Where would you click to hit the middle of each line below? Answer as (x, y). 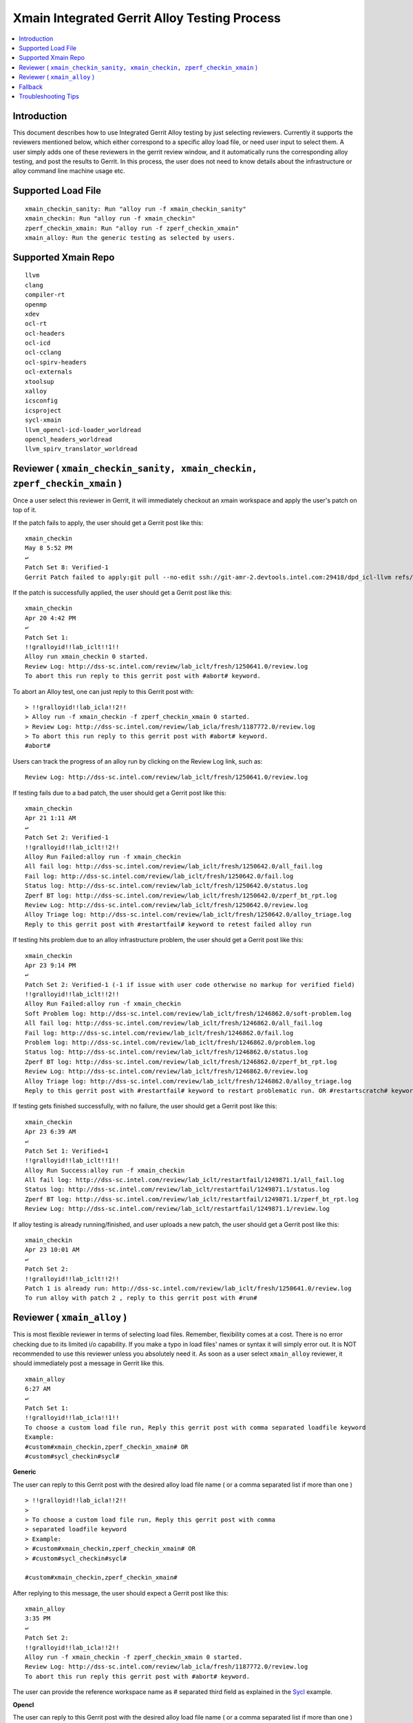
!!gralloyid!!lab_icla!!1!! (72, 1418)
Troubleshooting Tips (49, 96)
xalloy (36, 391)
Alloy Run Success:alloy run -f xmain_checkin (105, 1170)
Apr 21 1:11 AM (51, 818)
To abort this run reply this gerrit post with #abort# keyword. (138, 1676)
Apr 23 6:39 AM (51, 1132)
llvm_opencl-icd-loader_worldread (83, 430)
